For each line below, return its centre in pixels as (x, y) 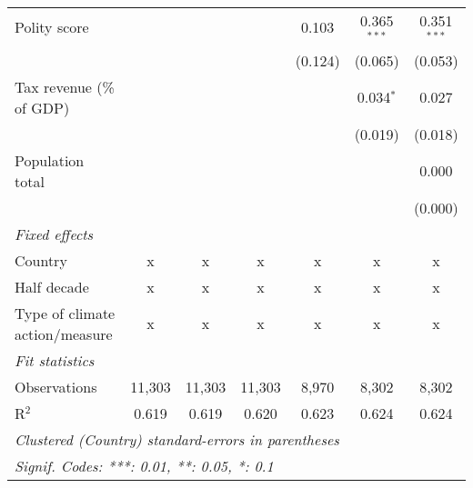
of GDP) (42, 107)
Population (50, 160)
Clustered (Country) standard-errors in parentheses (177, 439)
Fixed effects (54, 234)
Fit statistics (55, 360)
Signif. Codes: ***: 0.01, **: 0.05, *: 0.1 (144, 465)
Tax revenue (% (65, 86)
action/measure (64, 334)
